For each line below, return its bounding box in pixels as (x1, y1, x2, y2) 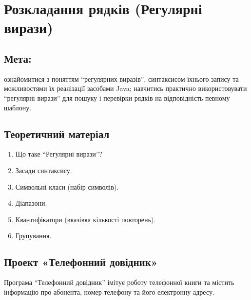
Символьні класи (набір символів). (15, 181, 119, 192)
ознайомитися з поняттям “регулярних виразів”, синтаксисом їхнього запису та (4, 73, 239, 84)
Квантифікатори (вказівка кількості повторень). (15, 214, 156, 224)
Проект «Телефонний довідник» (4, 254, 158, 269)
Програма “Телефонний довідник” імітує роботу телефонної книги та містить (4, 277, 234, 287)
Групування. (15, 230, 52, 241)
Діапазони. (15, 198, 47, 208)
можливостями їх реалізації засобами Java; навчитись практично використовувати (4, 83, 247, 93)
